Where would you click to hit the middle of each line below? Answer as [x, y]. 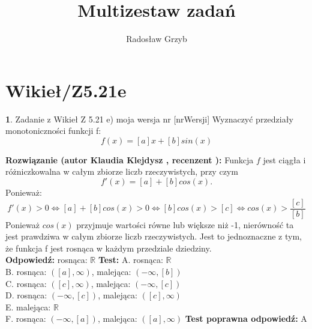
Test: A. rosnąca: [130, 260]
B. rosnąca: [26, 272]
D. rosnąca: [26, 295]
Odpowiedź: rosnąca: [46, 260]
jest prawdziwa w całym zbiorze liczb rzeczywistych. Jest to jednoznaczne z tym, [154, 236]
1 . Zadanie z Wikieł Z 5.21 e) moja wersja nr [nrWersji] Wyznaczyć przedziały [149, 119]
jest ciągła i [284, 159]
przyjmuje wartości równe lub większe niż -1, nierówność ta [185, 224]
